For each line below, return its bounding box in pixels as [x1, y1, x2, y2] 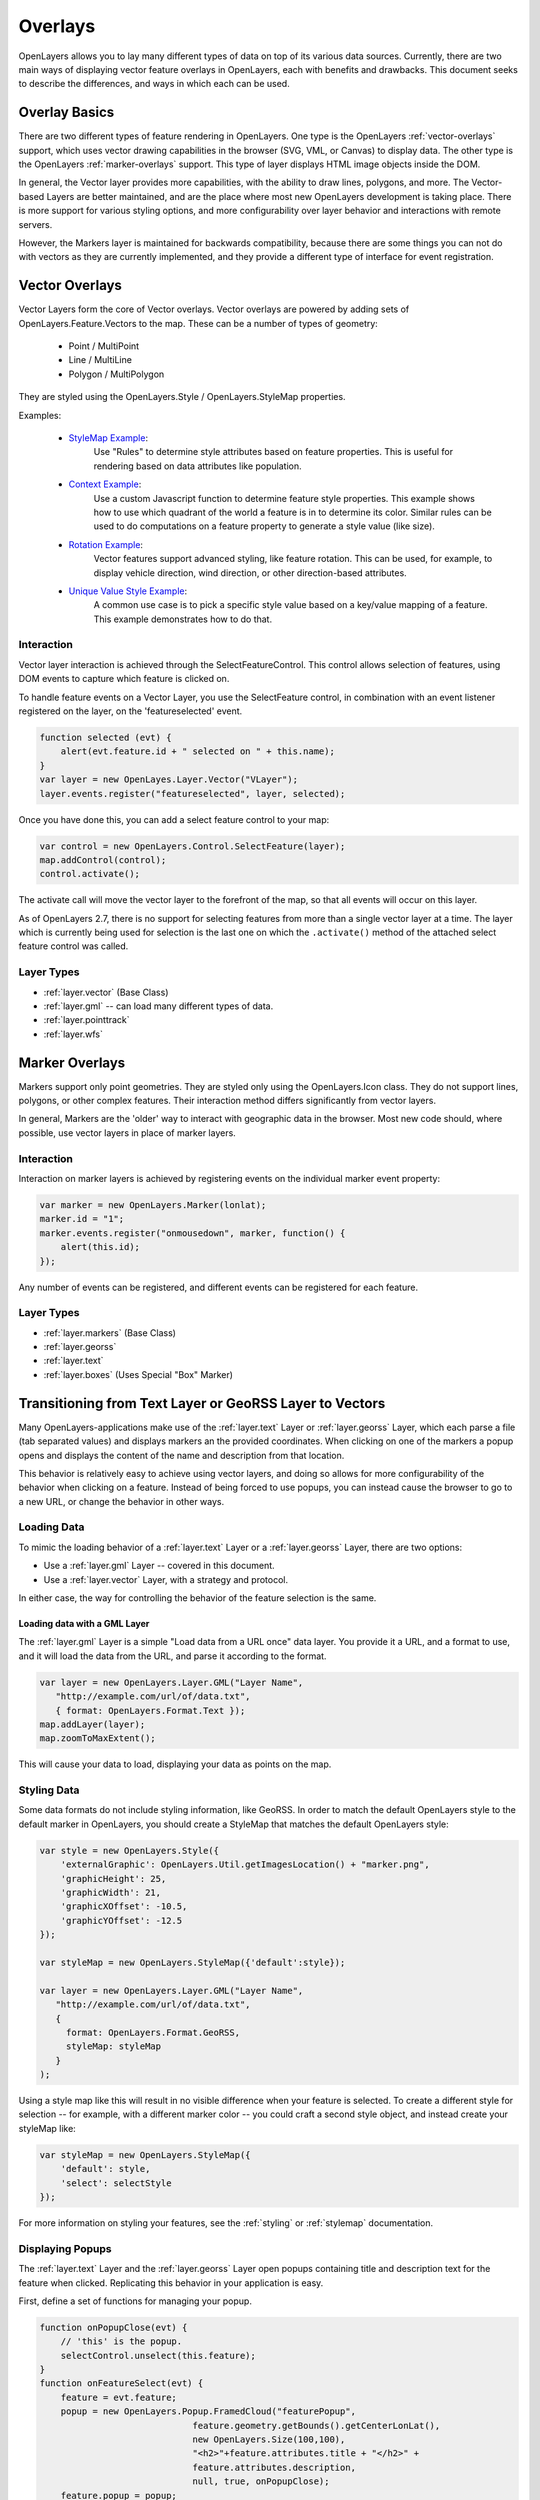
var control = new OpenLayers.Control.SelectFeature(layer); [39, 840, 346, 852]
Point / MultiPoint [68, 340, 140, 352]
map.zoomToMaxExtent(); [39, 1733, 157, 1744]
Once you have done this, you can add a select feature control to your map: [18, 813, 330, 825]
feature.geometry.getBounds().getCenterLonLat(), [192, 2420, 441, 2431]
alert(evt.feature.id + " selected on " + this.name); [60, 746, 335, 757]
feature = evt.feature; [60, 2391, 177, 2403]
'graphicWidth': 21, [60, 1887, 162, 1898]
